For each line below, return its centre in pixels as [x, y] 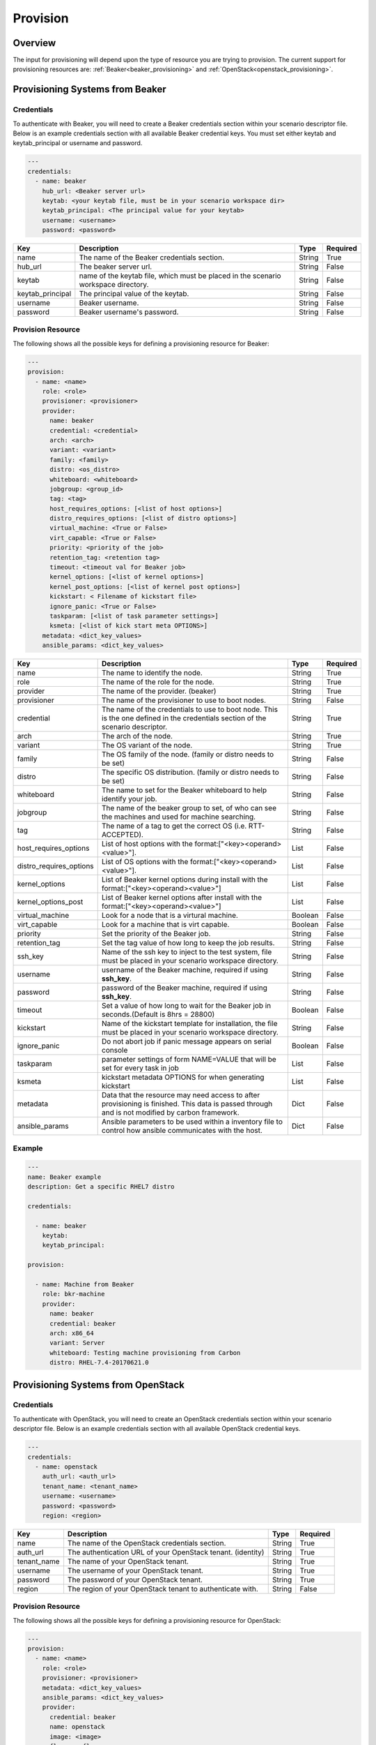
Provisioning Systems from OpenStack [99, 1384]
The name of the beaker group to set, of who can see [189, 808]
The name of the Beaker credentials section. [151, 258]
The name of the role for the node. [158, 682]
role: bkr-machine [73, 1294]
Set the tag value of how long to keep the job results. [188, 943]
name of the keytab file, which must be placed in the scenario [180, 276]
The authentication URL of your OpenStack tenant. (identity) [166, 1552]
